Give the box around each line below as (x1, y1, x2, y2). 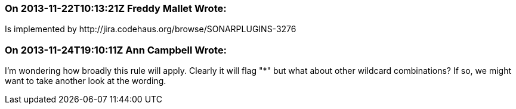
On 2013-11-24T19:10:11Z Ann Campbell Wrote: (5, 43, 227, 56)
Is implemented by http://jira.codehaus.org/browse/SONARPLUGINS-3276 (5, 24, 296, 35)
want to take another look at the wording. (5, 76, 166, 86)
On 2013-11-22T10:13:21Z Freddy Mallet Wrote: (5, 2, 227, 14)
